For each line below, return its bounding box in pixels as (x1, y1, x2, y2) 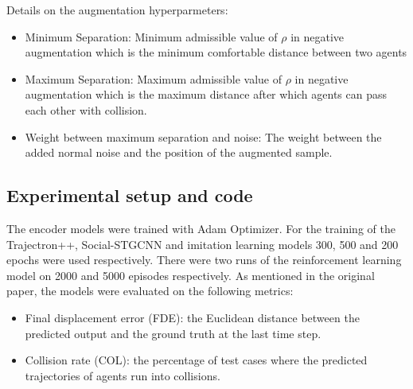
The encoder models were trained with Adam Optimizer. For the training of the (6, 220, 395, 236)
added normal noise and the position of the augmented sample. (25, 144, 333, 161)
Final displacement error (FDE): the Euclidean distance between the (25, 309, 360, 325)
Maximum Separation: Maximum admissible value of (25, 70, 282, 87)
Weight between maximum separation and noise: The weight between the (25, 128, 382, 145)
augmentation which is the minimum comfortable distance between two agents (25, 44, 407, 60)
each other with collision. (25, 101, 147, 118)
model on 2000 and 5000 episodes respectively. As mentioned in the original (6, 266, 375, 283)
